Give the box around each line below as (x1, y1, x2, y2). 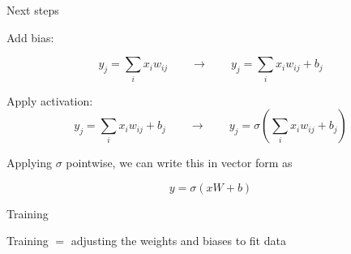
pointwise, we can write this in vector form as (66, 154, 293, 171)
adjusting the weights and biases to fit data (71, 232, 286, 249)
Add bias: (6, 28, 54, 45)
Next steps (6, 2, 59, 18)
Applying (6, 154, 53, 171)
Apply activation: (6, 92, 93, 109)
